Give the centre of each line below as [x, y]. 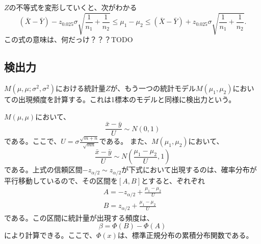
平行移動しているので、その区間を [61, 180]
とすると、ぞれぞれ [173, 180]
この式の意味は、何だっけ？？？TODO [69, 39]
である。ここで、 [33, 141]
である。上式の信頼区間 [43, 170]
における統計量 [81, 88]
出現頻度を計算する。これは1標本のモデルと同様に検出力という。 [127, 99]
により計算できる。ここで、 [50, 235]
